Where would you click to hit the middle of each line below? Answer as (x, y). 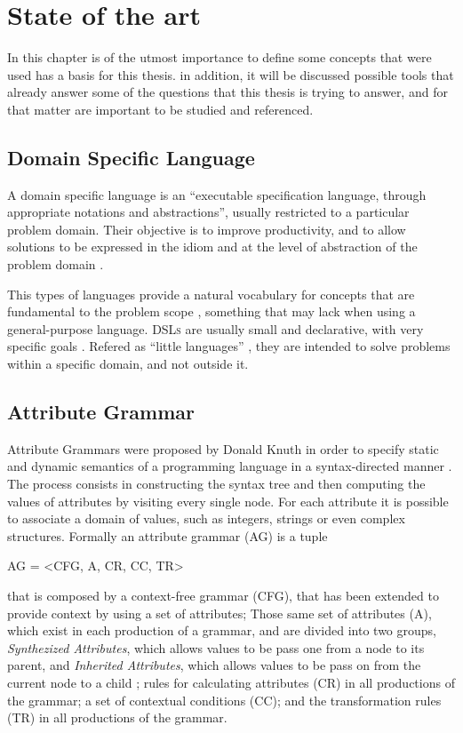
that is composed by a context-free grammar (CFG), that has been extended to (223, 595)
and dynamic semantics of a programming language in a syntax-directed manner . (230, 466)
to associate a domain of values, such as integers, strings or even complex (206, 518)
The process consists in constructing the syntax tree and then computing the (216, 484)
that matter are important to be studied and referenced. (160, 109)
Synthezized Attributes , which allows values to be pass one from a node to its (216, 647)
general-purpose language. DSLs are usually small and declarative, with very (216, 328)
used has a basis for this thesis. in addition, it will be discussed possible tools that (231, 74)
